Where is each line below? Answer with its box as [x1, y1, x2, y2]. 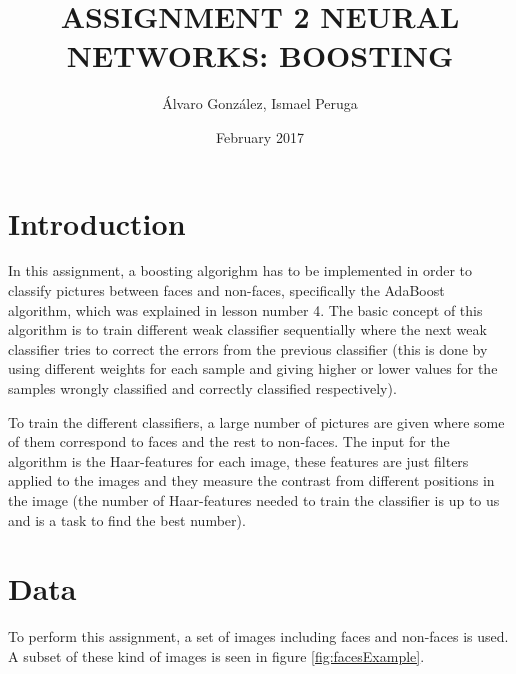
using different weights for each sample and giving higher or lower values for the [8, 358, 498, 379]
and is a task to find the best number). [8, 509, 246, 530]
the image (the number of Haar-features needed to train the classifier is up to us [8, 489, 500, 510]
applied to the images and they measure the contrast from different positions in [8, 470, 495, 491]
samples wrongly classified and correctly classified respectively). [8, 378, 397, 398]
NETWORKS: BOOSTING [66, 35, 454, 76]
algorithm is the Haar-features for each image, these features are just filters [8, 450, 469, 471]
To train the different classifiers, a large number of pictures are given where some [8, 411, 505, 432]
